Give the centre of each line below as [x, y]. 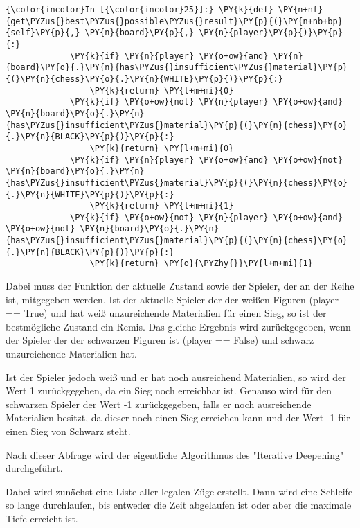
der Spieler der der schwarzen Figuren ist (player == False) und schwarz [160, 340]
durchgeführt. [34, 468]
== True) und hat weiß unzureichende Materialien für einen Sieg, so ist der [166, 313]
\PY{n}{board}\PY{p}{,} [139, 33]
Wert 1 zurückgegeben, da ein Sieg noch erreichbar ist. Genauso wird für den [169, 390]
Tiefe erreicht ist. [42, 518]
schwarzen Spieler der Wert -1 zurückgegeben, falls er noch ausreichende [159, 404]
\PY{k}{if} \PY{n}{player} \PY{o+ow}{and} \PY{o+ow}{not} [206, 160]
